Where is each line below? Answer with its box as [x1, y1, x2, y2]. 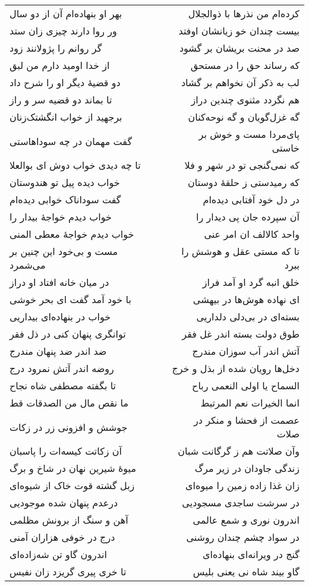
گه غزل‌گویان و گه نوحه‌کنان [188, 110, 299, 124]
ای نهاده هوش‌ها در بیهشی [193, 292, 299, 306]
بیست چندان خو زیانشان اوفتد [178, 24, 299, 37]
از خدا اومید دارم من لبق [10, 58, 110, 72]
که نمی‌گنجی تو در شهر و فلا [184, 158, 299, 172]
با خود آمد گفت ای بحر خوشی [10, 292, 131, 306]
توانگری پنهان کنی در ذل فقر [10, 327, 126, 341]
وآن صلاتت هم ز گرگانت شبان [178, 444, 299, 458]
